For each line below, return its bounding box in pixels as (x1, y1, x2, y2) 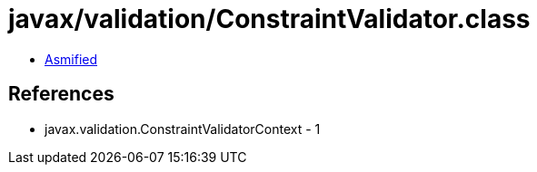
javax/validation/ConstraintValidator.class (8, 4, 531, 34)
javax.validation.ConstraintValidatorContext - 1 (45, 120, 321, 137)
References (8, 82, 114, 106)
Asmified (45, 51, 98, 67)
